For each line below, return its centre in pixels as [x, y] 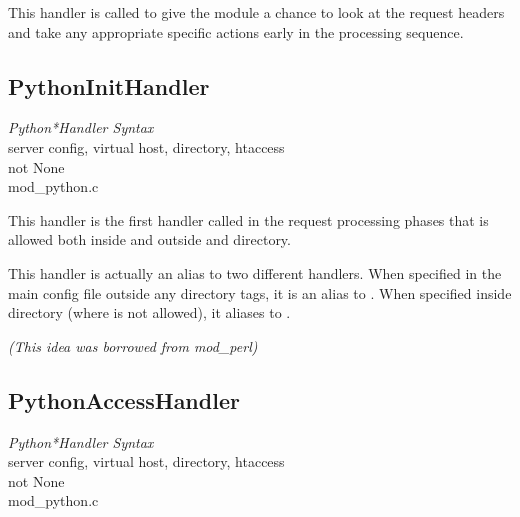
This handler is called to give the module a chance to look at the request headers [256, 12]
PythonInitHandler [109, 85]
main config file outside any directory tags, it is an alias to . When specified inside [260, 292]
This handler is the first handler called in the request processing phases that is [248, 219]
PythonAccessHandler [124, 399]
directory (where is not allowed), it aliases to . [149, 312]
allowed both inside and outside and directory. [149, 239]
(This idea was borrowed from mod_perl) [133, 345]
